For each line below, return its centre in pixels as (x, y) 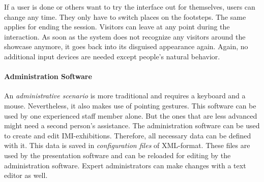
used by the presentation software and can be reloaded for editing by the (118, 155)
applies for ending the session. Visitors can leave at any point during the (117, 27)
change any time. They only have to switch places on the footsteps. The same (125, 16)
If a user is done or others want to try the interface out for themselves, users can (130, 7)
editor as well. (26, 175)
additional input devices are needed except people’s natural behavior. (112, 56)
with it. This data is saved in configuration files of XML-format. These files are (127, 145)
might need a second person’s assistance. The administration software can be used (132, 125)
